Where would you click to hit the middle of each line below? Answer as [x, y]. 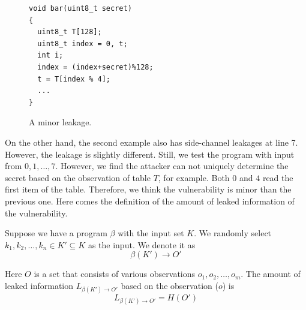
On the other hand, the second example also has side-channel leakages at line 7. [151, 142]
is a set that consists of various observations [115, 274]
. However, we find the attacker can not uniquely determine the [172, 166]
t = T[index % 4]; [74, 79]
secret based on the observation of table [78, 177]
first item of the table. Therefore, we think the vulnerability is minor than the [148, 189]
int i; [50, 55]
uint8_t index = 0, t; [82, 43]
